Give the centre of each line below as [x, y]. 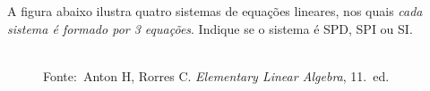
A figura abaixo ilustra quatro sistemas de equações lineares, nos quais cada [215, 11]
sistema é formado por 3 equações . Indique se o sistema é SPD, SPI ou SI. [210, 28]
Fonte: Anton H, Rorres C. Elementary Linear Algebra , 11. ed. [216, 75]
